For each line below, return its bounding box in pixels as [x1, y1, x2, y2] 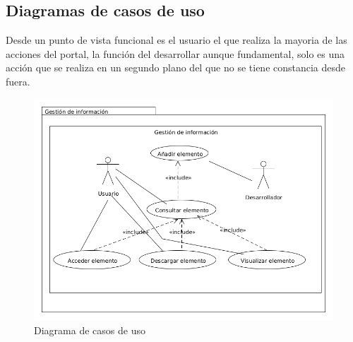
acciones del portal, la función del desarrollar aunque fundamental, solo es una [6, 46, 345, 61]
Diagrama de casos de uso [34, 323, 145, 338]
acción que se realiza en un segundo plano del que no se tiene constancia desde [6, 60, 346, 75]
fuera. [6, 73, 30, 88]
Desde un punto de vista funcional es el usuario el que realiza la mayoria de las [6, 33, 347, 47]
